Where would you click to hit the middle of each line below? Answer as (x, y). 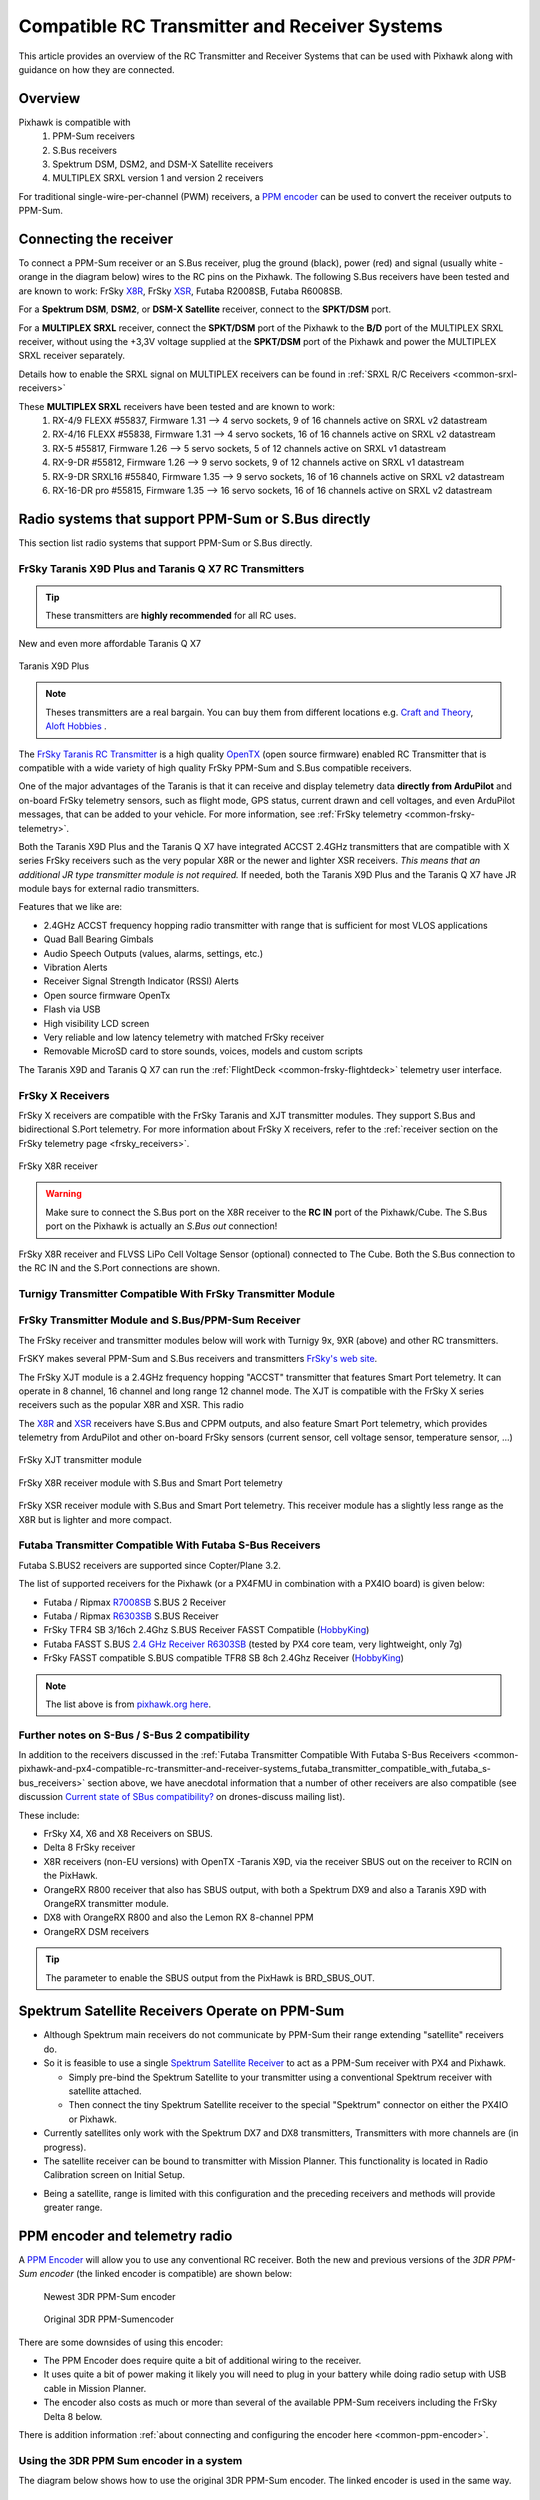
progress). (65, 2147)
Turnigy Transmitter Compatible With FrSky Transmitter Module (176, 1293)
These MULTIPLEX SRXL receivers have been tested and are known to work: (176, 406)
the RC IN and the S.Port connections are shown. (119, 1268)
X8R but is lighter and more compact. (95, 1519)
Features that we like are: (70, 907)
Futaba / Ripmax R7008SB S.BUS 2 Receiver (135, 1602)
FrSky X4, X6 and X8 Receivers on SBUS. (128, 1833)
